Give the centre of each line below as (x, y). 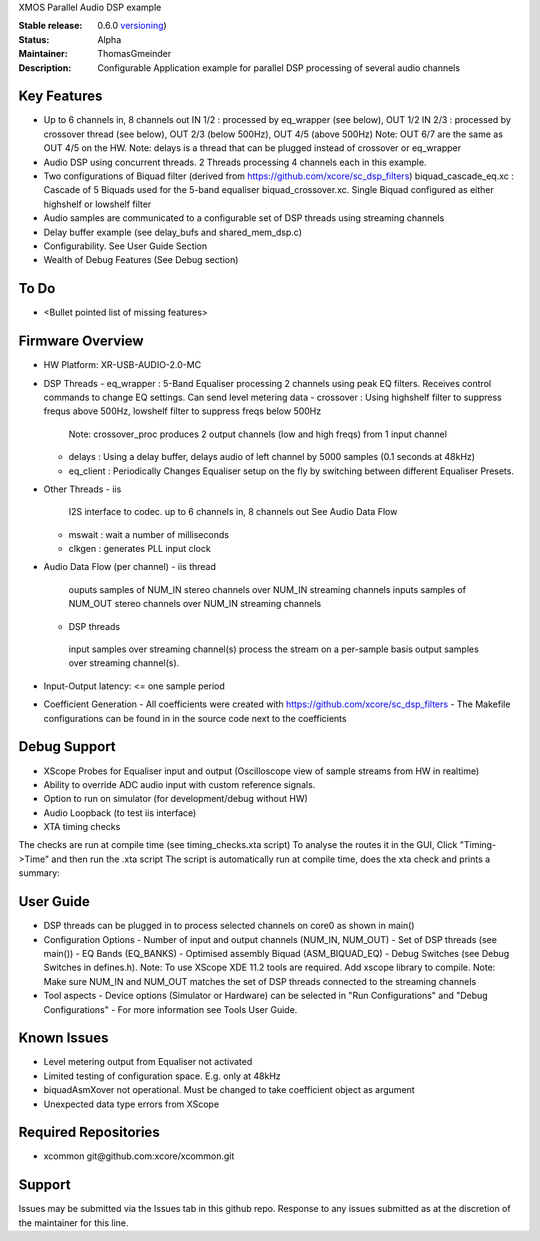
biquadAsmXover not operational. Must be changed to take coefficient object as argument (229, 1090)
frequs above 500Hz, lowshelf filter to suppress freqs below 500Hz (182, 411)
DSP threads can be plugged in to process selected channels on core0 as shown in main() (229, 926)
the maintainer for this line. (73, 1222)
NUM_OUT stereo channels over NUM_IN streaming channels (195, 604)
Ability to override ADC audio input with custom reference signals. (179, 784)
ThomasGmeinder (134, 54)
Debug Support (67, 746)
